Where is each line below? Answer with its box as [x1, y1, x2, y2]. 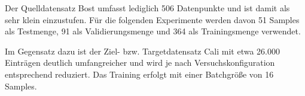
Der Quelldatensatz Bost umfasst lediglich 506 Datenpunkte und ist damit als [5, 2, 290, 14]
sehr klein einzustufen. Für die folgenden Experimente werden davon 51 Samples [5, 13, 300, 25]
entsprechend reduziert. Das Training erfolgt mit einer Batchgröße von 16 [5, 68, 274, 80]
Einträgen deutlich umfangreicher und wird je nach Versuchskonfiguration [5, 56, 275, 69]
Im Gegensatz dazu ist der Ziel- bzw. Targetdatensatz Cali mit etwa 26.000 [5, 44, 280, 57]
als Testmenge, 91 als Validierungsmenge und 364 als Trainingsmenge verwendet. [5, 25, 301, 37]
